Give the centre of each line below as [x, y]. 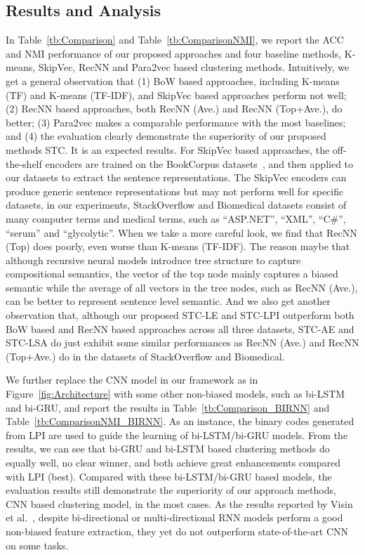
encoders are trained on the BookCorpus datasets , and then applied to [199, 163]
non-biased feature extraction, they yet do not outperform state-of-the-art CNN [177, 531]
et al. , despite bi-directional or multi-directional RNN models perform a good [174, 517]
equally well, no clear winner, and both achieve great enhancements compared [173, 463]
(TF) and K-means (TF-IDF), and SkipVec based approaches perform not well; [176, 94]
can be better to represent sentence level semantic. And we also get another [168, 301]
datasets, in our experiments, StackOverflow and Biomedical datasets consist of [176, 205]
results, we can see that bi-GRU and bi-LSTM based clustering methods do [168, 449]
